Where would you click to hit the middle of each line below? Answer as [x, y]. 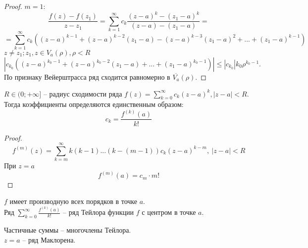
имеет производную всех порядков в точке [74, 201]
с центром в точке [169, 212]
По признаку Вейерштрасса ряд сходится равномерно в [87, 77]
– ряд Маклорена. [49, 239]
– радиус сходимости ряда [83, 93]
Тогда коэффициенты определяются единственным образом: [94, 104]
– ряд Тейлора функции [99, 212]
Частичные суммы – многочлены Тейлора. [68, 229]
